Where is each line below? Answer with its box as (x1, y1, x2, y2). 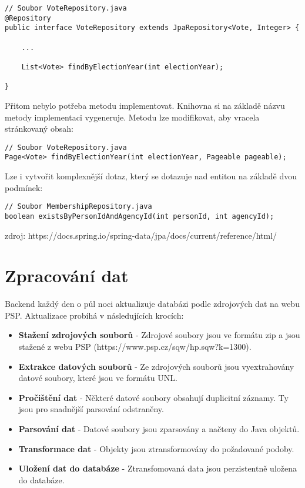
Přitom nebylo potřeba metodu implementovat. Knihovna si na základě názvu (5, 99, 285, 111)
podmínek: (5, 181, 43, 193)
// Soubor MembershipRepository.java (5, 202, 152, 211)
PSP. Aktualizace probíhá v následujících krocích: (5, 309, 184, 321)
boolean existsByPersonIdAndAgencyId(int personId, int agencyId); (5, 212, 274, 220)
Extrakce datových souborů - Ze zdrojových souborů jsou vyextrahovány (18, 360, 294, 372)
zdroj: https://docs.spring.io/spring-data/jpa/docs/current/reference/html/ (5, 229, 277, 241)
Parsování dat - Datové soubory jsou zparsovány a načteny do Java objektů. (18, 422, 300, 434)
